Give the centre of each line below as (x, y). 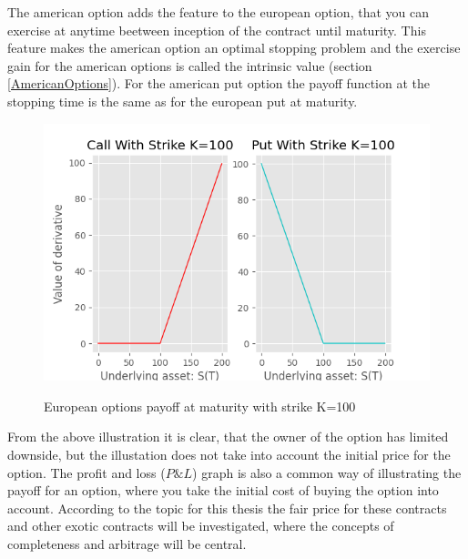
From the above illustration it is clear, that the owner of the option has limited (228, 437)
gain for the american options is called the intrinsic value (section (190, 65)
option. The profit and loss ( (86, 472)
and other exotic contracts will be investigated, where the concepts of (201, 526)
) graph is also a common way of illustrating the (327, 472)
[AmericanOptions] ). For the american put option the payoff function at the (219, 83)
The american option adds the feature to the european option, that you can (218, 12)
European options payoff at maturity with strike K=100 (200, 406)
